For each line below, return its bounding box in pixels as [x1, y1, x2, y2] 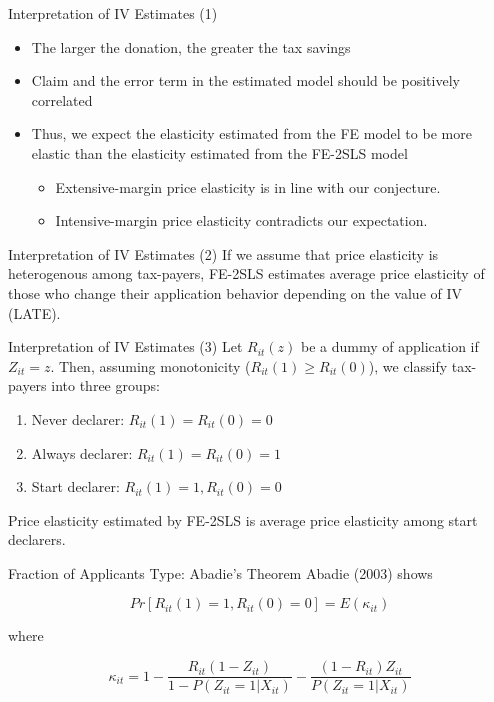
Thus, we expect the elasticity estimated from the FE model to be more [31, 123, 472, 144]
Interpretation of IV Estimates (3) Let [8, 336, 243, 357]
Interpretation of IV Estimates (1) [8, 3, 218, 23]
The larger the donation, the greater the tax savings [31, 36, 351, 57]
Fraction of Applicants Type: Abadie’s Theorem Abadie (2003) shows [8, 562, 433, 583]
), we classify [368, 355, 448, 376]
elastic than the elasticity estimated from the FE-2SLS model [31, 142, 408, 163]
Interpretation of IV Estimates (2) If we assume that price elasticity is [8, 243, 439, 264]
